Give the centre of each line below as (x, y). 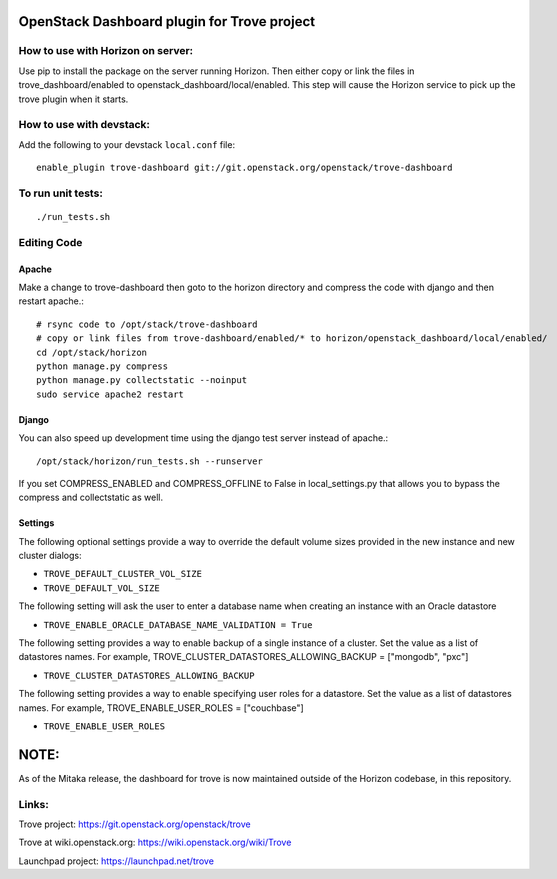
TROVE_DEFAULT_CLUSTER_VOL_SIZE (122, 574)
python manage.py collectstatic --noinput (142, 380)
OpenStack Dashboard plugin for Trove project (166, 21)
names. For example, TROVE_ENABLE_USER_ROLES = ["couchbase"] (161, 707)
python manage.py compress (102, 366)
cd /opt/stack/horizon (92, 352)
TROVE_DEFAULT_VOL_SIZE (101, 588)
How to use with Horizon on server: (106, 51)
